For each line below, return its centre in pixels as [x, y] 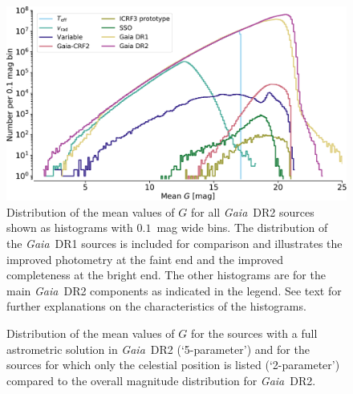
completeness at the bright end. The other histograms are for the [166, 275]
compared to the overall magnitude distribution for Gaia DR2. [161, 380]
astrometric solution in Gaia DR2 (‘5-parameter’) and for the [158, 349]
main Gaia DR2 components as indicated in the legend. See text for [174, 290]
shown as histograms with [70, 227]
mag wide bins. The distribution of [242, 227]
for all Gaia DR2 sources [252, 211]
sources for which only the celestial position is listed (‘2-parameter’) [173, 365]
